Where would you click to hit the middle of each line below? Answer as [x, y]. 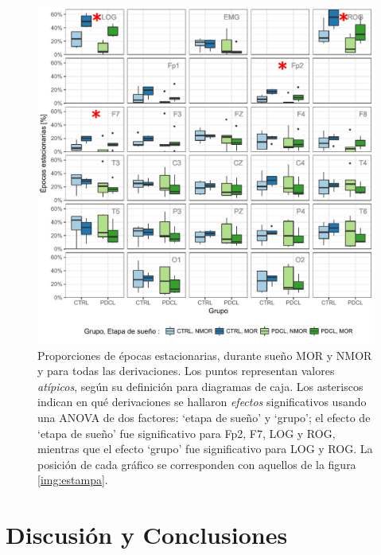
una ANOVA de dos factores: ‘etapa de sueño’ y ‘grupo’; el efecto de [204, 417]
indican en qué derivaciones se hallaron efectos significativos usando [202, 402]
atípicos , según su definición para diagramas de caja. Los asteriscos [200, 386]
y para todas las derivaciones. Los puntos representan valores [186, 371]
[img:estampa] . [73, 480]
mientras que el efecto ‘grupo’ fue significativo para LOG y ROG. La [205, 449]
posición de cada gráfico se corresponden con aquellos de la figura [197, 464]
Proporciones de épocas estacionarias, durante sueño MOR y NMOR [205, 355]
